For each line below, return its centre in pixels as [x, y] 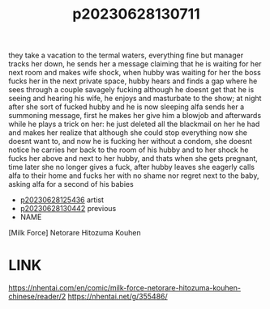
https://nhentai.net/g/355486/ [118, 297]
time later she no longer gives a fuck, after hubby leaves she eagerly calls [132, 167]
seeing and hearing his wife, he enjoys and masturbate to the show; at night [135, 99]
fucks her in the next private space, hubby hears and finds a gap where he [133, 81]
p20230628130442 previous [68, 209]
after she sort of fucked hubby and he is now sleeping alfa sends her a [126, 107]
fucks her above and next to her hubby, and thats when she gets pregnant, [133, 159]
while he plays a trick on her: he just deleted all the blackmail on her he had [134, 124]
